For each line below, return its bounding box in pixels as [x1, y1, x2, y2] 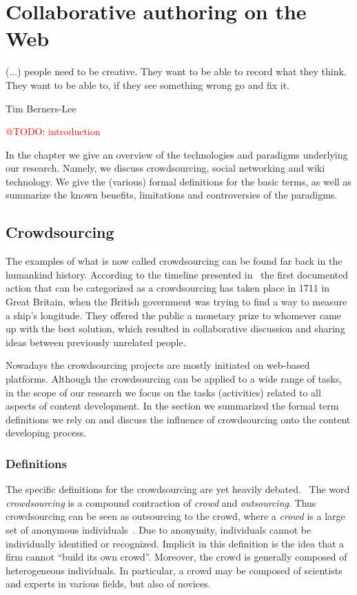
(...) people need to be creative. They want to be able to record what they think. [6, 64, 347, 79]
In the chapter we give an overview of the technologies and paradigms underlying [6, 147, 348, 161]
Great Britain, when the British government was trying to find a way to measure [6, 294, 347, 309]
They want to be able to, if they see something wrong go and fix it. [6, 77, 290, 92]
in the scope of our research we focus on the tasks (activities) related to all [6, 385, 321, 399]
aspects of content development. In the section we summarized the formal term [6, 399, 339, 413]
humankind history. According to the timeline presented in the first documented [6, 267, 349, 281]
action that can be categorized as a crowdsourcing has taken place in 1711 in [6, 281, 330, 295]
